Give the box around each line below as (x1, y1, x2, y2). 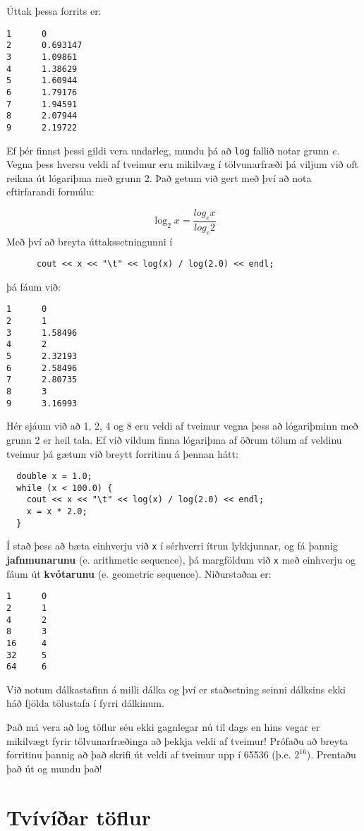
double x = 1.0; (16, 471, 92, 482)
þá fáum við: (6, 279, 61, 293)
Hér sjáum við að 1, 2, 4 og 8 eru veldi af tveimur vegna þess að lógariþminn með (6, 418, 358, 433)
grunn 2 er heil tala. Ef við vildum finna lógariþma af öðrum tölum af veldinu (6, 432, 342, 447)
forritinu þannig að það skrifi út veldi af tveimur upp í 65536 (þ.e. (6, 747, 291, 762)
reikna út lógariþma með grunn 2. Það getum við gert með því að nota (6, 170, 312, 185)
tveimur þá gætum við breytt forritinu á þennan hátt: (6, 446, 238, 461)
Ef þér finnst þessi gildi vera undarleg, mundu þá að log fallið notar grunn (6, 142, 329, 157)
